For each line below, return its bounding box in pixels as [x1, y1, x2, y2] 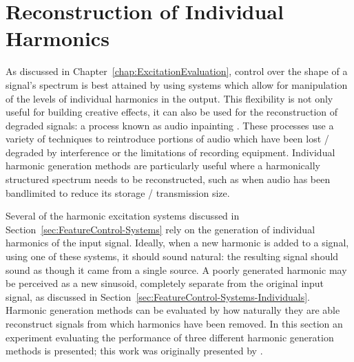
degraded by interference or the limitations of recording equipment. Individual [6, 145, 335, 159]
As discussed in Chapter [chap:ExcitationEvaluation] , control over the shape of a [6, 64, 348, 78]
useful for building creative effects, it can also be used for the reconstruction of [6, 105, 338, 119]
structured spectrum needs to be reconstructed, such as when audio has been [6, 172, 331, 187]
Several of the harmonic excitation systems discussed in [6, 209, 240, 223]
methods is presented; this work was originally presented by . [6, 343, 263, 358]
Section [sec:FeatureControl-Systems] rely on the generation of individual [6, 222, 315, 236]
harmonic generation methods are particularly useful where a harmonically [6, 158, 321, 173]
